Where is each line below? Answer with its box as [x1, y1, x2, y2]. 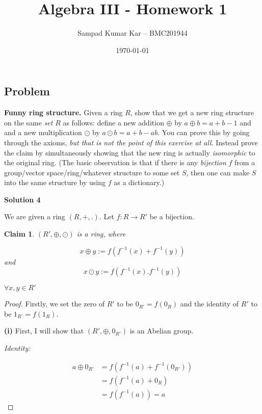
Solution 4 [4, 194, 41, 204]
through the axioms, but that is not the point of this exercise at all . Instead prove [4, 137, 258, 147]
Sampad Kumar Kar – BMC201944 [77, 28, 188, 38]
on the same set [4, 117, 53, 127]
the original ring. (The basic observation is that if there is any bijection [4, 157, 226, 168]
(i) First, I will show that [4, 325, 84, 336]
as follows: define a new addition [63, 117, 164, 127]
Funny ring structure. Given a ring [4, 107, 123, 118]
